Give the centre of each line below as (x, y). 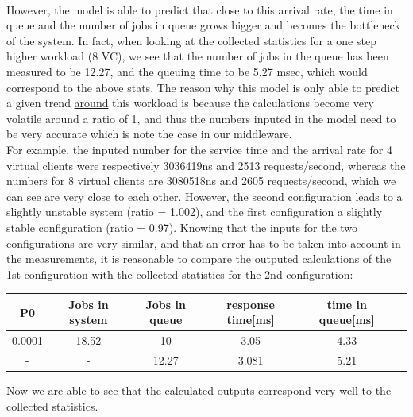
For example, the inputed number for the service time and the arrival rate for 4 (199, 149)
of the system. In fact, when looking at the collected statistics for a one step (191, 40)
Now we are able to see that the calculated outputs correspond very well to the (199, 390)
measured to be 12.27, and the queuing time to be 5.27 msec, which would (187, 71)
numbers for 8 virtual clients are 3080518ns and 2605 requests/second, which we (201, 181)
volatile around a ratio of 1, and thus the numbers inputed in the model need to (201, 118)
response (251, 304)
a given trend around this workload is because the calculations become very (190, 103)
